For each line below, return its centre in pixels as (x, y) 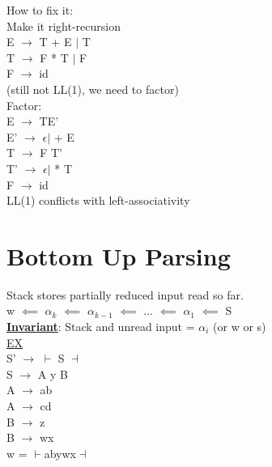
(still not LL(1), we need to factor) (93, 89)
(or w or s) (240, 327)
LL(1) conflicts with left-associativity (98, 200)
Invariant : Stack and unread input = (101, 327)
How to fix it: (40, 10)
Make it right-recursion (64, 25)
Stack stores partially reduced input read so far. (125, 294)
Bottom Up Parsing (119, 255)
